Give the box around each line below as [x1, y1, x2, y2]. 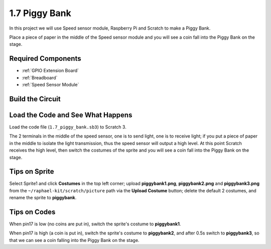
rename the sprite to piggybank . [9, 195, 77, 201]
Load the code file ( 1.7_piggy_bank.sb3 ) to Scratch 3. [9, 123, 126, 130]
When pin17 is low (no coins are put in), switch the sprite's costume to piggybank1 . [9, 221, 181, 227]
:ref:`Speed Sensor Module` [22, 82, 79, 88]
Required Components [9, 54, 81, 63]
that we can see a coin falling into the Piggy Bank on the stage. [9, 237, 140, 243]
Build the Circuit [9, 94, 61, 103]
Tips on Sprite [9, 167, 54, 176]
